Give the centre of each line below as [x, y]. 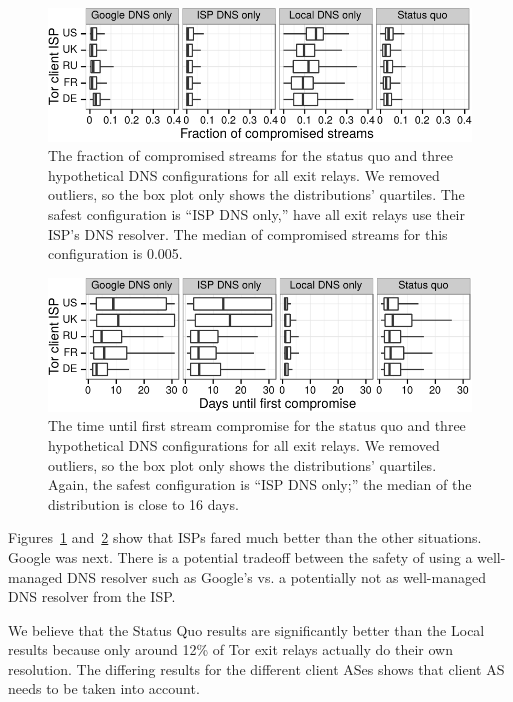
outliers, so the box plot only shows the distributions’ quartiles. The [256, 194]
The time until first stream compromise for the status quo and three [257, 425]
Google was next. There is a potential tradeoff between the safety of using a [240, 556]
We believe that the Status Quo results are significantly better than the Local [246, 629]
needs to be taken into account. [104, 688]
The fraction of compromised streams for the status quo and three [251, 155]
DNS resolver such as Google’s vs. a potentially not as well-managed [276, 576]
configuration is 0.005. [115, 253]
